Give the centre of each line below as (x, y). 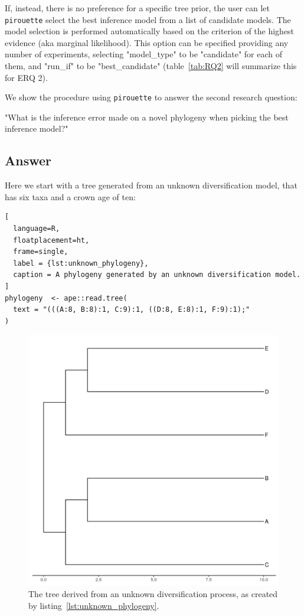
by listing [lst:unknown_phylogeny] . (94, 605)
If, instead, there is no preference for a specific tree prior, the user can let (137, 8)
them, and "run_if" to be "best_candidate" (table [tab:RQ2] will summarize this (151, 66)
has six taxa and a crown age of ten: (70, 196)
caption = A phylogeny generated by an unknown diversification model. (157, 275)
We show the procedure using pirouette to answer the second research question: (151, 97)
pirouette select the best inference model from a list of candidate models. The (148, 19)
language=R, (37, 229)
